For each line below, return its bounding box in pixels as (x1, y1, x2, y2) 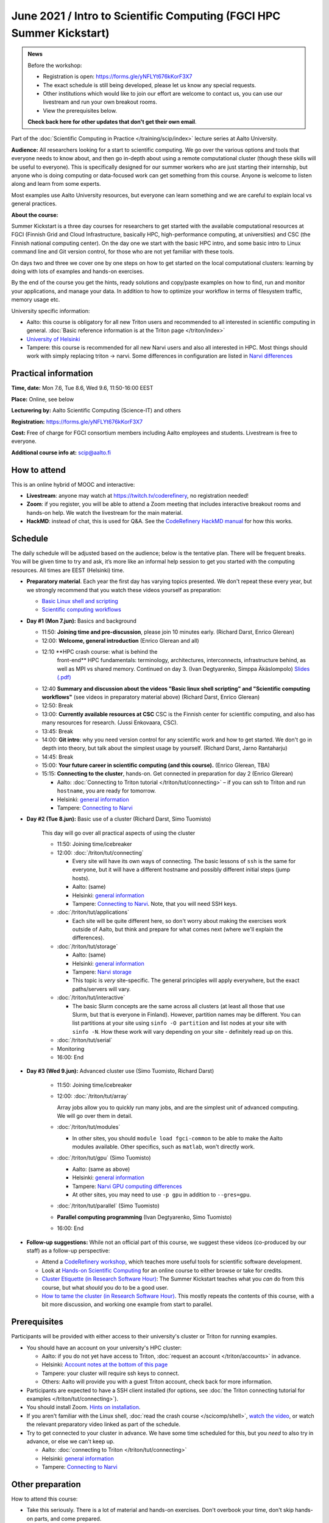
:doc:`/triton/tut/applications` (57, 908, 129, 916)
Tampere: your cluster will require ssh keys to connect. (41, 1369, 180, 1377)
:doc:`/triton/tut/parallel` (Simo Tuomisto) (57, 1202, 160, 1209)
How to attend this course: (11, 1496, 78, 1502)
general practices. (11, 200, 57, 207)
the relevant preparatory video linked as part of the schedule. (26, 1421, 181, 1428)
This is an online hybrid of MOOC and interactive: (11, 481, 135, 488)
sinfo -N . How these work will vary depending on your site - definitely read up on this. (72, 1028, 293, 1035)
